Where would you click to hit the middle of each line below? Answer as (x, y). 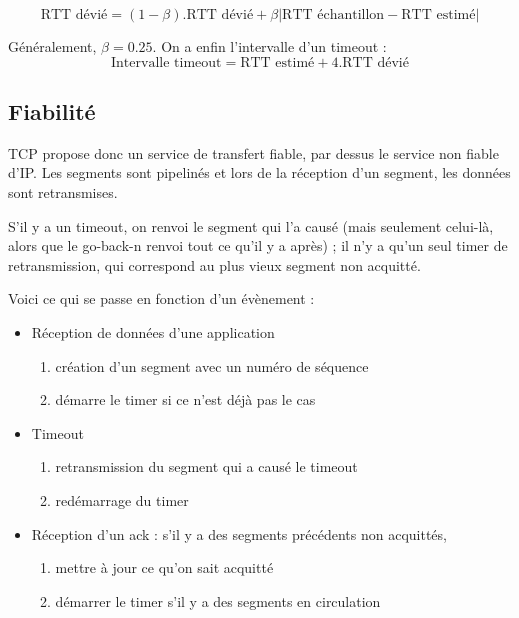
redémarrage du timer (122, 499)
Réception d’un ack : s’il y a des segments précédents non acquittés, (239, 533)
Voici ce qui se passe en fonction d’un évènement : (161, 298)
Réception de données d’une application (153, 331)
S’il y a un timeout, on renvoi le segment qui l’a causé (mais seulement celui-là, (251, 225)
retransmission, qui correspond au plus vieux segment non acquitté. (214, 264)
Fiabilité (52, 110)
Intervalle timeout (166, 62)
